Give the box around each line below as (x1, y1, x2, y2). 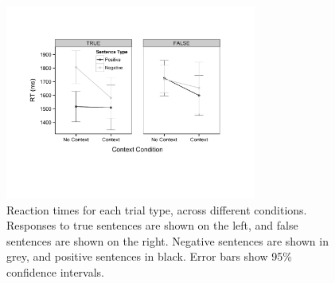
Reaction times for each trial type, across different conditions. (6, 201, 307, 218)
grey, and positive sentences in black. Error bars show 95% (6, 248, 292, 265)
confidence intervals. (6, 263, 105, 280)
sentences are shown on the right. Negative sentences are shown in (6, 232, 329, 249)
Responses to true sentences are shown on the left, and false (6, 217, 298, 234)
